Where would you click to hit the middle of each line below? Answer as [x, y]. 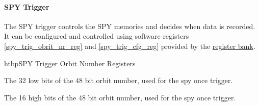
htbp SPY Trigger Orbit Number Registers [70, 63]
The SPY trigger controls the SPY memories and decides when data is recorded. [130, 26]
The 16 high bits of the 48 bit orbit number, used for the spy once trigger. [120, 97]
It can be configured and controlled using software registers [97, 36]
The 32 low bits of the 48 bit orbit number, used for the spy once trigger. [119, 80]
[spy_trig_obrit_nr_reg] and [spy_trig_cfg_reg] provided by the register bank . [130, 46]
